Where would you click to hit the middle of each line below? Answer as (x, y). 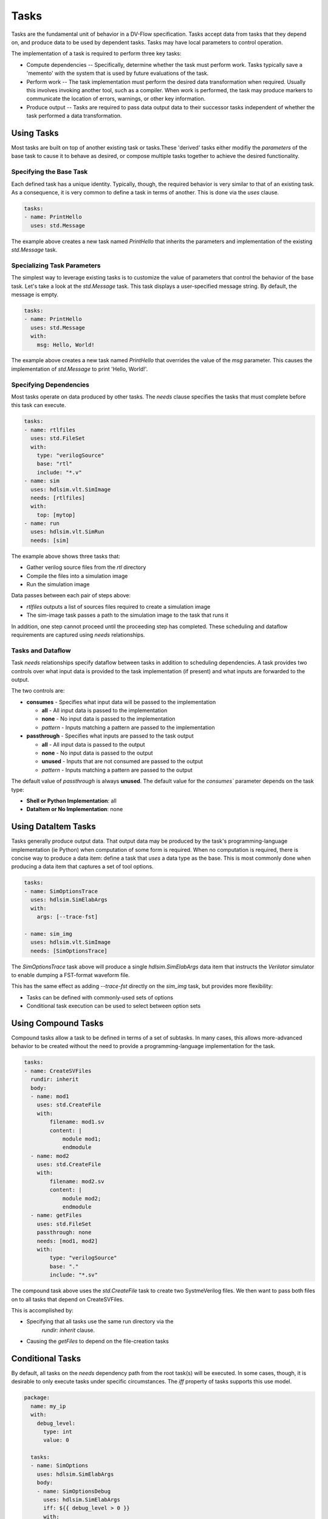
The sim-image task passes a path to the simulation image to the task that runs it (128, 615)
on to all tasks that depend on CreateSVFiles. (68, 1299)
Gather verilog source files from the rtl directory (86, 567)
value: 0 (56, 1440)
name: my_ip (48, 1406)
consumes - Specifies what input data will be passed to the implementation (121, 702)
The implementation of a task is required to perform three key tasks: (96, 53)
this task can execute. (39, 405)
